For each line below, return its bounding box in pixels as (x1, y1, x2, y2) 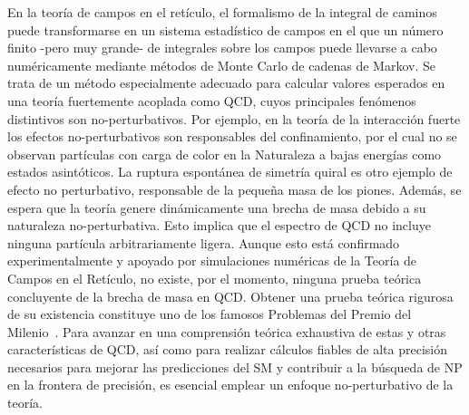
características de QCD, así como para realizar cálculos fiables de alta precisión (7, 340, 447, 359)
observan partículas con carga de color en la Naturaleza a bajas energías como (7, 144, 442, 163)
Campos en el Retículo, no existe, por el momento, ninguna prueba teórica (7, 268, 422, 287)
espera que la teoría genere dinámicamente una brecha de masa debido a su (7, 198, 426, 217)
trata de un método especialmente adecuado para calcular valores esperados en (7, 73, 445, 92)
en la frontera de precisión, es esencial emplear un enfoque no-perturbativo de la (7, 375, 454, 394)
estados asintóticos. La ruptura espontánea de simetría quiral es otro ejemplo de (7, 162, 453, 181)
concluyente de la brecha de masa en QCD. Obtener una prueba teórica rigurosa (7, 286, 454, 305)
